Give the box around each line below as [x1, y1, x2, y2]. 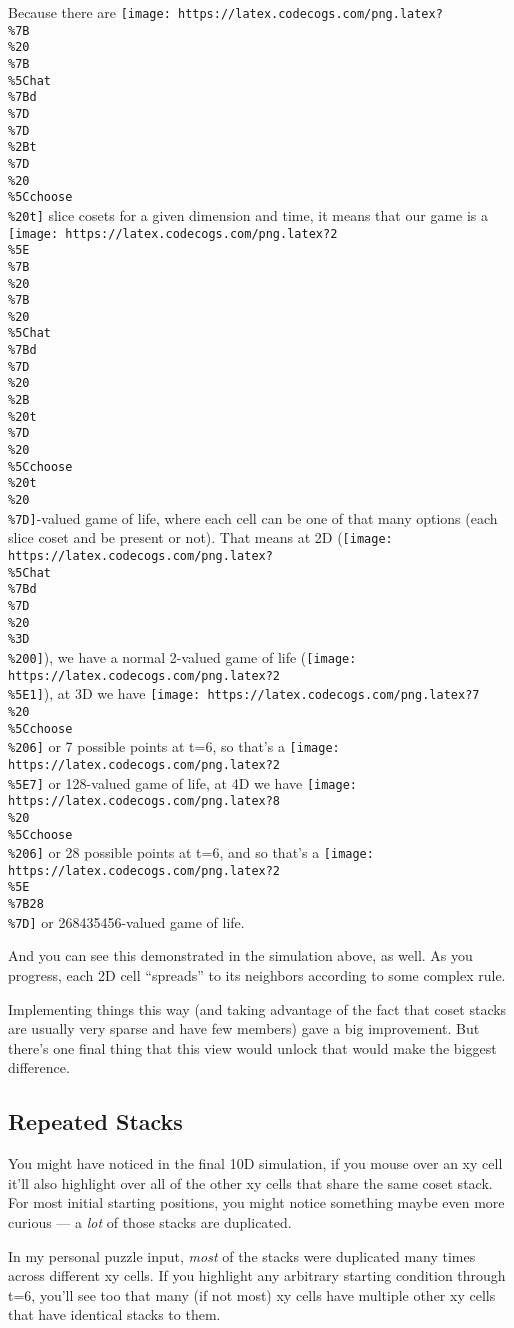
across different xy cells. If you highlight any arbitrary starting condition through [8, 1265, 506, 1286]
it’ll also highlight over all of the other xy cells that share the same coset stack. [8, 1172, 493, 1193]
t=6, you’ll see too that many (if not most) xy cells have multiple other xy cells [8, 1284, 496, 1305]
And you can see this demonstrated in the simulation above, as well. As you [8, 945, 473, 966]
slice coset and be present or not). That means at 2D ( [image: [8, 527, 393, 548]
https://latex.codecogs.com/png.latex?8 [8, 794, 281, 809]
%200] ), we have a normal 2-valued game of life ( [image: [8, 646, 357, 667]
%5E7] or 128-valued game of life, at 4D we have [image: [8, 772, 357, 793]
